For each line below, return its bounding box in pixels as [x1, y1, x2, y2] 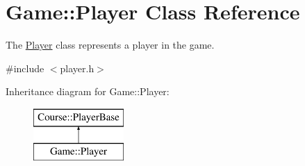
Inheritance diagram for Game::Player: [6, 84, 170, 99]
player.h [60, 60, 94, 75]
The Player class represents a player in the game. [6, 38, 215, 52]
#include [6, 60, 44, 75]
